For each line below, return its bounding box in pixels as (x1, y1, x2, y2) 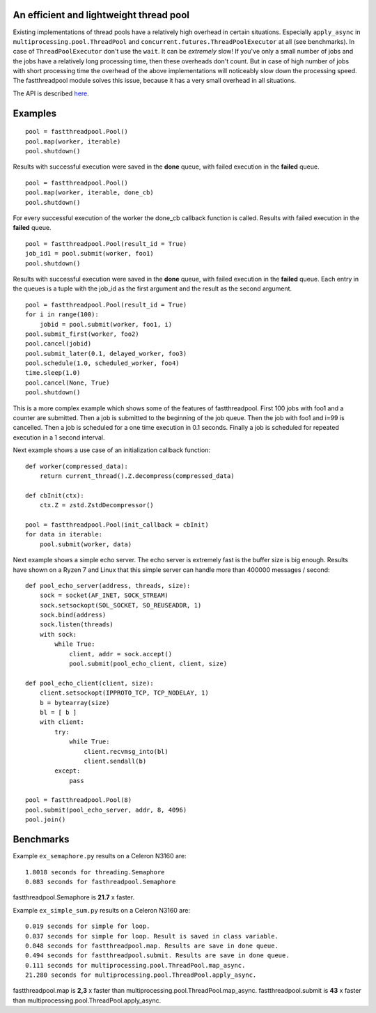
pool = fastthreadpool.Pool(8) (25, 796, 132, 804)
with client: (39, 718, 84, 726)
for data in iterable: (25, 530, 103, 539)
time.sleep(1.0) (25, 369, 81, 377)
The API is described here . (13, 89, 90, 98)
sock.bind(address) (39, 611, 107, 619)
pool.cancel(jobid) (25, 340, 92, 348)
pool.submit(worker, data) (39, 540, 132, 548)
